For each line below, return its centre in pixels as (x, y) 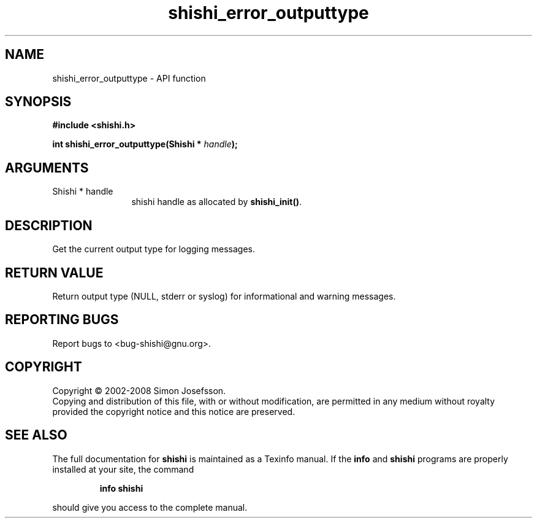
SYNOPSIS (38, 102)
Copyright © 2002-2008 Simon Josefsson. (139, 390)
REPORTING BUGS (62, 320)
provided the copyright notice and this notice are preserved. (174, 411)
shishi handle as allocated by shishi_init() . (216, 202)
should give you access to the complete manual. (150, 507)
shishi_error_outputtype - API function (129, 78)
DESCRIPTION (49, 225)
